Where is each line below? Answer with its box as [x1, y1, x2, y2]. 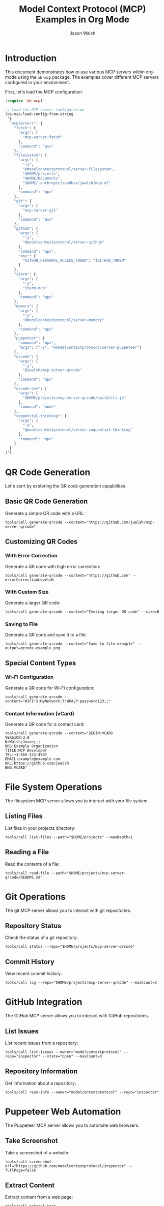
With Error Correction [5, 552, 58, 559]
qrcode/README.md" [5, 874, 43, 880]
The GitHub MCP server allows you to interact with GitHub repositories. [5, 1013, 149, 1019]
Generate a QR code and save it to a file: [5, 632, 87, 638]
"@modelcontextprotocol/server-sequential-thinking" [23, 427, 133, 432]
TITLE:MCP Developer [5, 748, 48, 753]
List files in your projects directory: [5, 825, 76, 831]
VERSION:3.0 [5, 735, 29, 740]
